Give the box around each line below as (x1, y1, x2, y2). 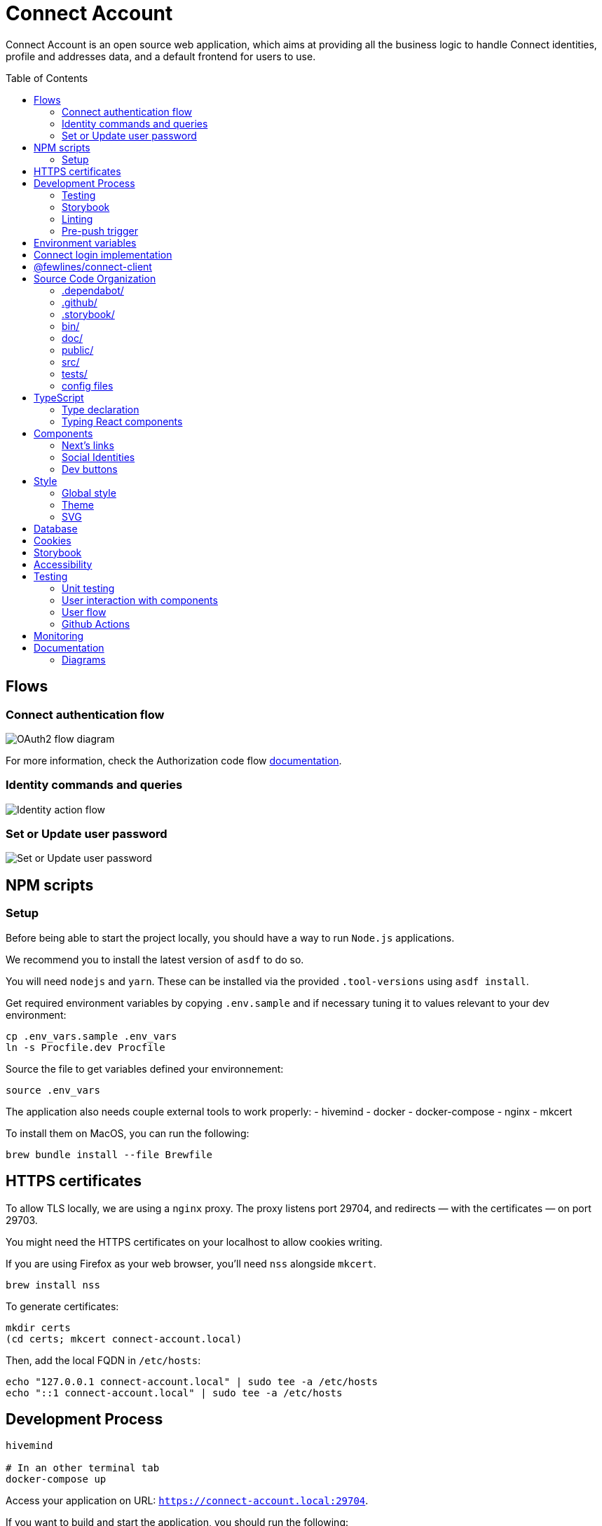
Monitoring (34, 629, 84, 642)
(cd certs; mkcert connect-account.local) (6, 1333, 242, 1345)
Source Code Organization (34, 272, 156, 284)
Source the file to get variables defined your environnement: (6, 1062, 284, 1075)
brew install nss (6, 1279, 100, 1291)
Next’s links (62, 439, 114, 451)
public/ (62, 343, 94, 356)
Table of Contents (6, 71, 88, 84)
